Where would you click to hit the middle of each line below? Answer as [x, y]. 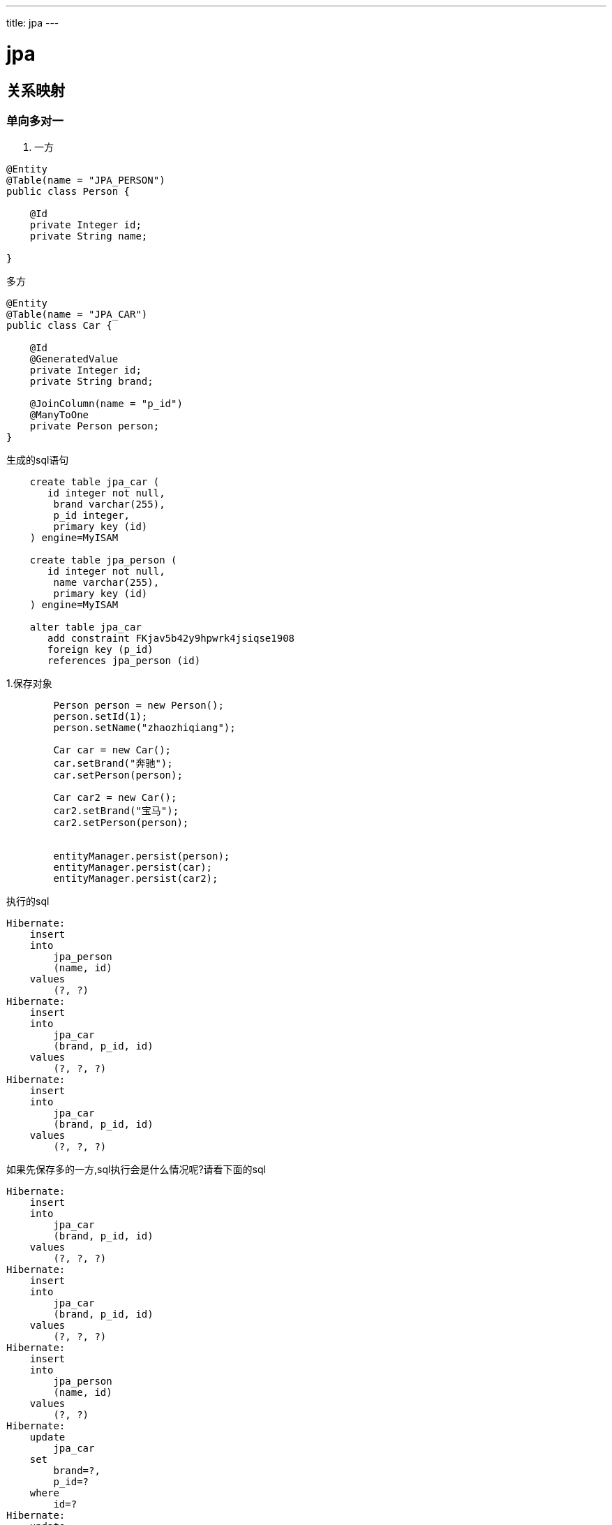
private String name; [89, 236]
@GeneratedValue [74, 359]
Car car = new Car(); [112, 750]
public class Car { [59, 326]
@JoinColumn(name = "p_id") [106, 404]
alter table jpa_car [85, 627]
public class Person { [68, 192]
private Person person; [95, 426]
